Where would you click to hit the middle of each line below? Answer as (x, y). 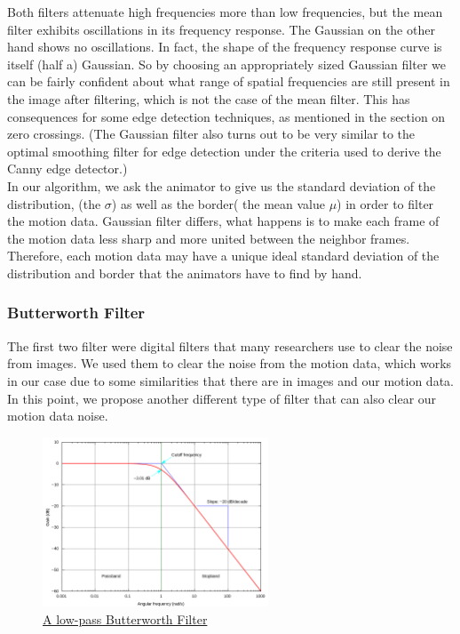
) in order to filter (385, 203)
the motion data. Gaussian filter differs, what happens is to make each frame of (223, 221)
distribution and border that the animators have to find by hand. (185, 273)
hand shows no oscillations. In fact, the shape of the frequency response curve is (225, 47)
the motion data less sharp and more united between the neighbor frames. (209, 238)
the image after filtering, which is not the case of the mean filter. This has (209, 98)
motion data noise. (58, 416)
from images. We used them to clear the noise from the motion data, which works (230, 363)
